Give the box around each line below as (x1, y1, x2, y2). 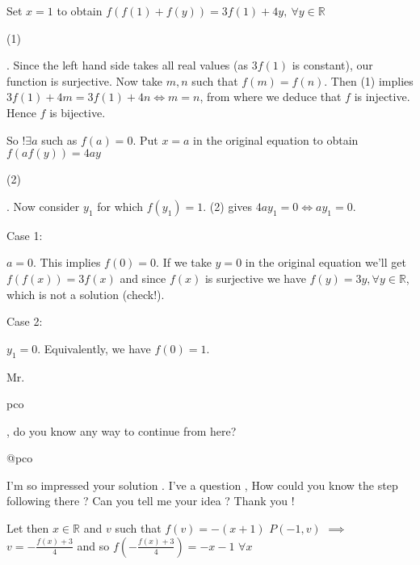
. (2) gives (203, 197, 253, 214)
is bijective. (49, 103, 106, 120)
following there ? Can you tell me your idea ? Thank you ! (6, 492, 295, 509)
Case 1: (6, 226, 43, 243)
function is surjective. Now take (6, 72, 163, 89)
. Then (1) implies (324, 72, 414, 89)
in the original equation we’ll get (245, 254, 406, 271)
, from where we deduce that (199, 88, 342, 105)
